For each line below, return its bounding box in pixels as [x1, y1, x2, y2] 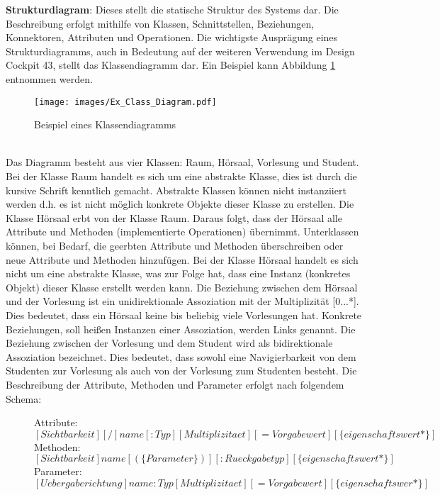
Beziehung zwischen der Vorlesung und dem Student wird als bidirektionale [6, 335, 333, 350]
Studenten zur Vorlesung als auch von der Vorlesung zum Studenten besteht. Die [6, 363, 357, 378]
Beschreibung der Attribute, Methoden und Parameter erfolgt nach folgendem [6, 377, 344, 391]
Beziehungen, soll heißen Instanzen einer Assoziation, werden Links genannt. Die [6, 321, 356, 336]
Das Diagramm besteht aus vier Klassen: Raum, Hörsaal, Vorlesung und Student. [6, 155, 359, 169]
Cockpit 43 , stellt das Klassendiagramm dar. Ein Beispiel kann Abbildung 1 [6, 57, 336, 72]
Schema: [6, 391, 42, 406]
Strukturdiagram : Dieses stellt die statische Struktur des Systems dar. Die [6, 2, 339, 16]
